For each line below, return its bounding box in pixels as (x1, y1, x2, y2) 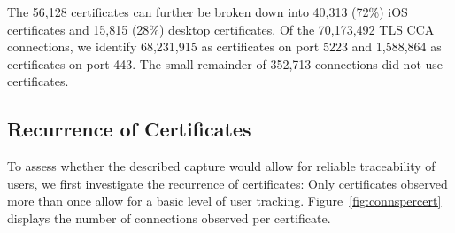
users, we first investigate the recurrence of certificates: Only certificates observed (7, 174, 448, 192)
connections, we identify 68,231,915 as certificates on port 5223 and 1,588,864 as (7, 37, 442, 56)
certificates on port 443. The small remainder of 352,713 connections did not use (7, 54, 443, 73)
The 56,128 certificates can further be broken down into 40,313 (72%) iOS (7, 3, 408, 20)
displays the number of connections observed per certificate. (7, 208, 331, 227)
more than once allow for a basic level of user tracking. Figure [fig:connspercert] (7, 191, 442, 210)
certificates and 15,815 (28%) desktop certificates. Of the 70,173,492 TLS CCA (7, 19, 435, 38)
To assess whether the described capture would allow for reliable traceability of (7, 157, 436, 175)
